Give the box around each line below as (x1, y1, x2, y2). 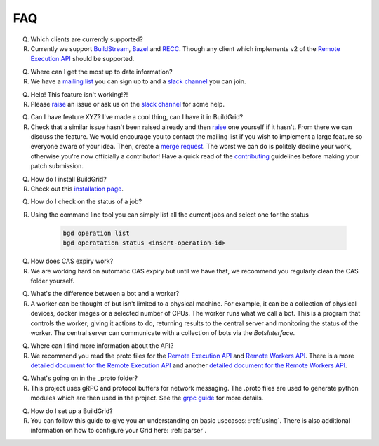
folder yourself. (30, 276, 75, 285)
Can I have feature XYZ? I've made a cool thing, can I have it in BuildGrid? (30, 113, 244, 121)
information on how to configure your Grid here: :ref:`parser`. (30, 426, 207, 435)
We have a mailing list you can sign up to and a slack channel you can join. (30, 77, 246, 86)
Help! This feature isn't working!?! (30, 90, 128, 98)
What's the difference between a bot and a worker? (30, 290, 180, 298)
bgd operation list (62, 229, 130, 237)
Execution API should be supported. (30, 55, 135, 63)
